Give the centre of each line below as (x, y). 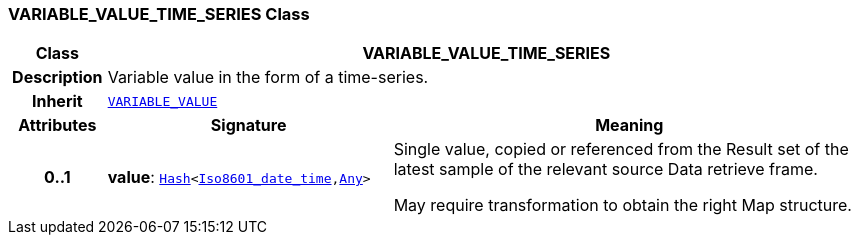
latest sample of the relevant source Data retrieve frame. (605, 169)
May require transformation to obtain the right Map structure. (622, 205)
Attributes (57, 125)
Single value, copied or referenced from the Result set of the (621, 149)
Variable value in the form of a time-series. (268, 77)
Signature (248, 125)
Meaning (629, 125)
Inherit (57, 101)
